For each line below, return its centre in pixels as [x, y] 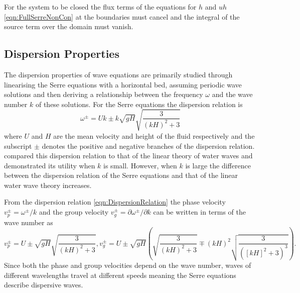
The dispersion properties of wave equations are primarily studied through [118, 74]
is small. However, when [140, 165]
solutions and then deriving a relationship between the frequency [104, 94]
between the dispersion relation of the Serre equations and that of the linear [121, 175]
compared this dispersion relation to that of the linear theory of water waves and [128, 156]
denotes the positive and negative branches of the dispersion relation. [148, 145]
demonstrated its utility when [50, 165]
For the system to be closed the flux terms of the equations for [100, 7]
